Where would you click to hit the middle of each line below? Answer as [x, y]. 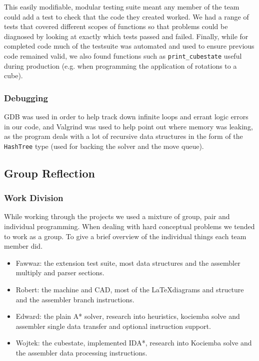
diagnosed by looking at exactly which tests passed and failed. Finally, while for [126, 36]
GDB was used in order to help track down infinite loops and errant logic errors [126, 117]
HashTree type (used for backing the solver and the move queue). [104, 146]
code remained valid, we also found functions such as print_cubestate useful [123, 55]
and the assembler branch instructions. [75, 299]
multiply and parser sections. [60, 273]
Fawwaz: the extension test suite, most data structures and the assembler [128, 262]
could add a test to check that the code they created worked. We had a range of [126, 16]
